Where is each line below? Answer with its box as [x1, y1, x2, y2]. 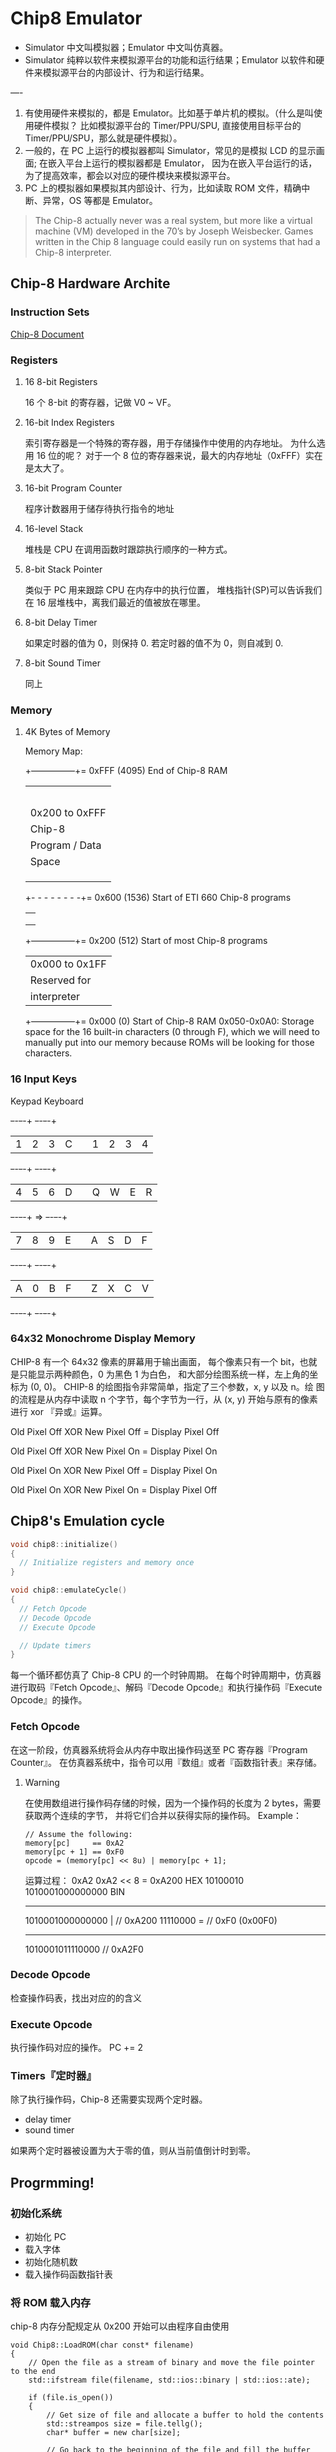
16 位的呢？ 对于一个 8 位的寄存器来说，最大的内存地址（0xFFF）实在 [36, 449, 323, 461]
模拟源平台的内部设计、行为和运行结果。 [42, 66, 210, 78]
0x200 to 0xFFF [29, 806, 107, 820]
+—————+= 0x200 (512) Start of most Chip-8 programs [24, 935, 268, 947]
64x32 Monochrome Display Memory [10, 1332, 196, 1346]
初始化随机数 [24, 2256, 78, 2268]
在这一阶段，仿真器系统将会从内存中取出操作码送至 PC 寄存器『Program [10, 1743, 308, 1756]
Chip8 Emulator [10, 7, 143, 30]
